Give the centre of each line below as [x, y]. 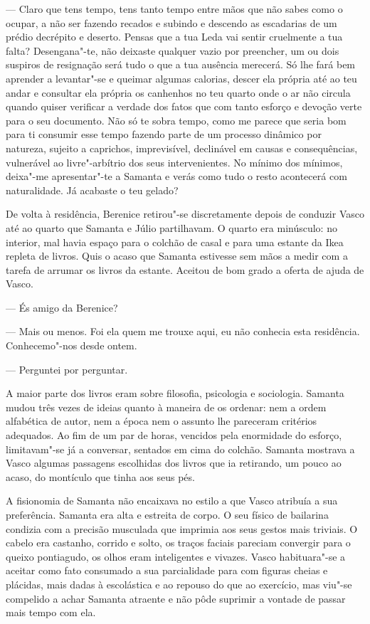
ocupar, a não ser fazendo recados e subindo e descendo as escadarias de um [171, 22]
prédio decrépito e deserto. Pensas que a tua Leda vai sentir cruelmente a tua [174, 37]
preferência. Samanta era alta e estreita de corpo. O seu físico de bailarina [167, 514]
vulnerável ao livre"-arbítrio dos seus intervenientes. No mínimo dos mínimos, [174, 162]
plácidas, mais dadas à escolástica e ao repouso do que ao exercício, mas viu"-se [179, 584]
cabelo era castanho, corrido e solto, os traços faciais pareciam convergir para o [178, 543]
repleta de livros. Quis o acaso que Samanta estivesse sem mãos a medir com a [177, 256]
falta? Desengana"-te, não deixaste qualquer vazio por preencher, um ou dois [173, 50]
